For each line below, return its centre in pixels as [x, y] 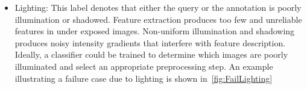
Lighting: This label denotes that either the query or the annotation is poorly [158, 7]
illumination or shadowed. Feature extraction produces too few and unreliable [158, 19]
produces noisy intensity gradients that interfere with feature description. [150, 42]
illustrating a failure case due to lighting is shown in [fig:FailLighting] [144, 78]
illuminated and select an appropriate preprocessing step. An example [144, 66]
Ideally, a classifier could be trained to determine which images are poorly [151, 54]
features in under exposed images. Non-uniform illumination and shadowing [155, 31]
